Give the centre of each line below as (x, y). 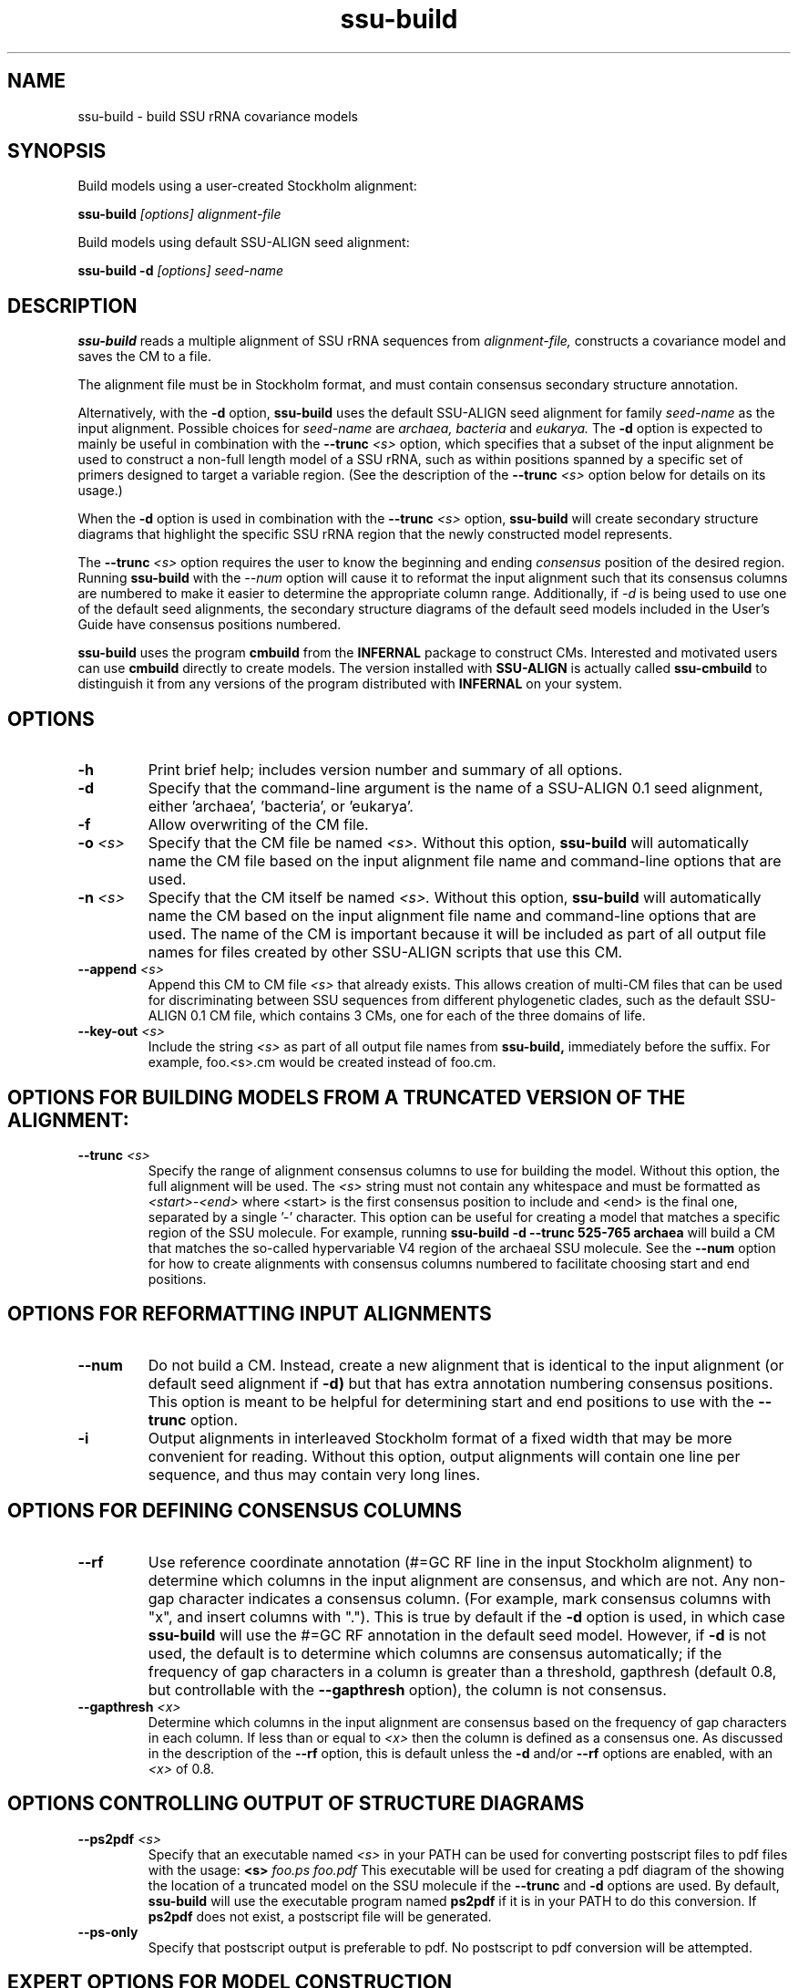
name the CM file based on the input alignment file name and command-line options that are (465, 861)
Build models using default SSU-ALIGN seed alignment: (244, 243)
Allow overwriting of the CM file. (258, 825)
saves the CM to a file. (145, 357)
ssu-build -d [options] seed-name (181, 271)
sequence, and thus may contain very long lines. (314, 1474)
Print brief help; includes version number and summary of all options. (385, 770)
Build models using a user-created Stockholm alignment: (247, 186)
